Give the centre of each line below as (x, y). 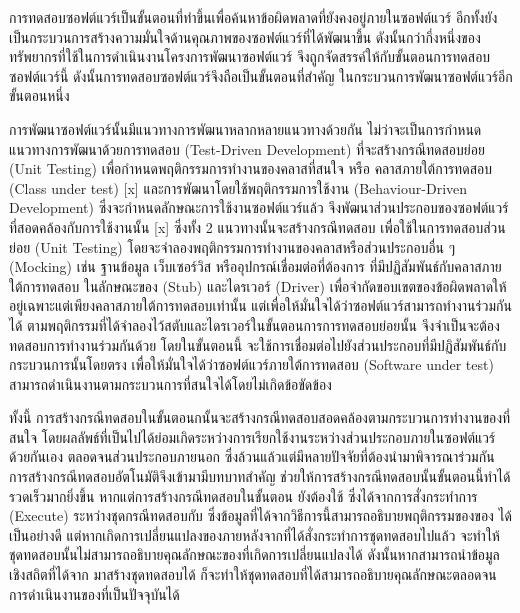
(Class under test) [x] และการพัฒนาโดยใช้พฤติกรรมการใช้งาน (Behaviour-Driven (238, 187)
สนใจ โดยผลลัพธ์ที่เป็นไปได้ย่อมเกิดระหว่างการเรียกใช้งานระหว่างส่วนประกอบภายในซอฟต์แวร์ (252, 436)
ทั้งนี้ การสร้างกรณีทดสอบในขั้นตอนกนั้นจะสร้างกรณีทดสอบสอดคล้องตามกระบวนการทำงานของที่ (260, 417)
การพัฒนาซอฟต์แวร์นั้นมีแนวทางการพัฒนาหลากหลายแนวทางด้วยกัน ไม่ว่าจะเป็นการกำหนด (245, 128)
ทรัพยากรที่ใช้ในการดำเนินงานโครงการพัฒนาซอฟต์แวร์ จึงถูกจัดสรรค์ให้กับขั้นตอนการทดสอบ (250, 56)
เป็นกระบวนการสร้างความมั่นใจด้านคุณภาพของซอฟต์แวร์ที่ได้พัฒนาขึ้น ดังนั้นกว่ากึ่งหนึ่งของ (245, 36)
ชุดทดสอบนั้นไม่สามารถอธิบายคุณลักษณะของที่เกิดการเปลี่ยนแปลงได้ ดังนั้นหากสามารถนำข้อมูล (254, 554)
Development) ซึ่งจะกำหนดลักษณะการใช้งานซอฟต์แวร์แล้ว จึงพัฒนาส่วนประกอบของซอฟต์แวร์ (259, 207)
